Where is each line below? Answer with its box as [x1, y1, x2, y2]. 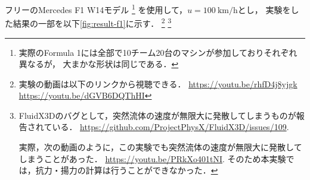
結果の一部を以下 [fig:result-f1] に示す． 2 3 [13, 15, 172, 29]
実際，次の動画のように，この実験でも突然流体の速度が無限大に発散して [18, 141, 302, 153]
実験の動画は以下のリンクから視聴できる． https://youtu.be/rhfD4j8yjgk [18, 77, 297, 90]
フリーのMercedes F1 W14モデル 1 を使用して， [5, 2, 188, 15]
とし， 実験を [237, 3, 291, 15]
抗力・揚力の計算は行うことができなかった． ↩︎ [35, 164, 218, 176]
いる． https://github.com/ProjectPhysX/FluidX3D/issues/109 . [52, 121, 289, 133]
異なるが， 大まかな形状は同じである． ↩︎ [18, 58, 179, 70]
